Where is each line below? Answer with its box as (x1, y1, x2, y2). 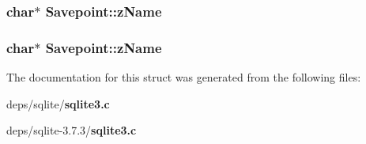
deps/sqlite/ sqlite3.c (6, 95, 110, 112)
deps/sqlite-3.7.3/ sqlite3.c (6, 122, 137, 138)
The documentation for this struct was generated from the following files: (6, 69, 361, 85)
